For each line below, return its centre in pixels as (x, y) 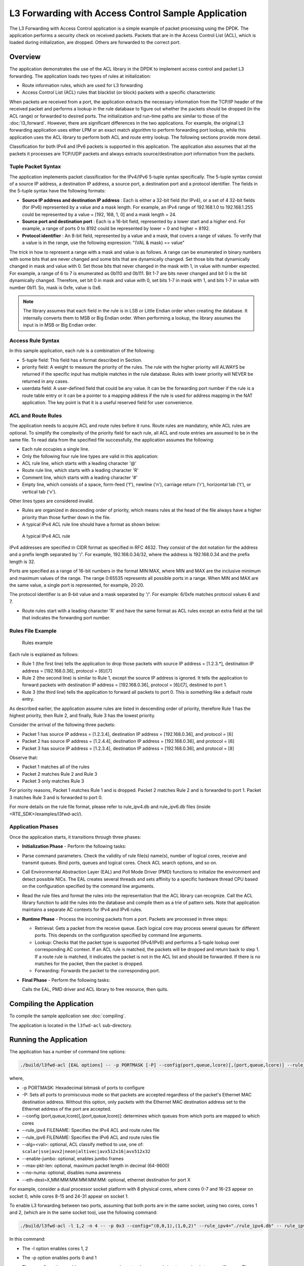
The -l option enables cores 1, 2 (55, 1248)
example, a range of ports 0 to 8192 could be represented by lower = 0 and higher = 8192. (116, 228)
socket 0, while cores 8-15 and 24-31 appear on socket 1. (69, 1196)
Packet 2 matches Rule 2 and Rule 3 (60, 774)
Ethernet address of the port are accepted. (67, 1109)
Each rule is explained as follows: (44, 654)
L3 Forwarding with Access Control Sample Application (128, 13)
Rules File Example (33, 631)
